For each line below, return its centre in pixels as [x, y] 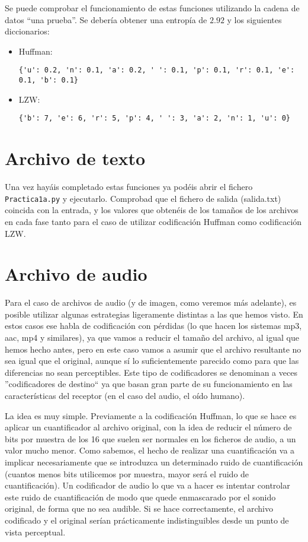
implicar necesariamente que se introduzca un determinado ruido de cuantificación [154, 462]
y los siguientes [254, 19]
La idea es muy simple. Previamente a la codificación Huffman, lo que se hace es [151, 415]
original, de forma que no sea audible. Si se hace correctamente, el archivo [139, 508]
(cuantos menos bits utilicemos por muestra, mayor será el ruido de [127, 473]
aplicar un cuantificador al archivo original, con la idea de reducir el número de [148, 427]
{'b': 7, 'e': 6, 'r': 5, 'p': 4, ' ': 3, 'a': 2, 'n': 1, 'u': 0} [154, 118]
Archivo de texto [75, 158]
